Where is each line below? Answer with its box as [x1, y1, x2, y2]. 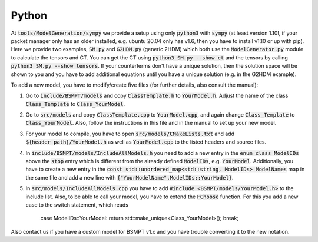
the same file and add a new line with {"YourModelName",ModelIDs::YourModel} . [25, 174, 234, 181]
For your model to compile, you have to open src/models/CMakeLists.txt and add [25, 130, 235, 137]
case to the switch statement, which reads [25, 201, 129, 208]
